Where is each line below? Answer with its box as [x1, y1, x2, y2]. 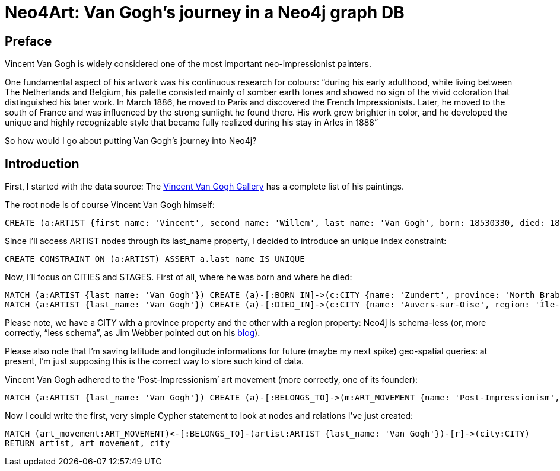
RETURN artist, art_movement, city [5, 438, 170, 448]
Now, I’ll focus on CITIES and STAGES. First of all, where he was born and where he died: [5, 272, 352, 283]
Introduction [5, 156, 79, 171]
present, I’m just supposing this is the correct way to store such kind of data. [5, 356, 304, 367]
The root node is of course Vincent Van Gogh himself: [5, 200, 215, 210]
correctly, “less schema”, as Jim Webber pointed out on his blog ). [5, 328, 260, 338]
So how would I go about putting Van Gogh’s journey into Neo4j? [5, 136, 257, 146]
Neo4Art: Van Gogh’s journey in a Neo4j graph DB [5, 2, 405, 23]
